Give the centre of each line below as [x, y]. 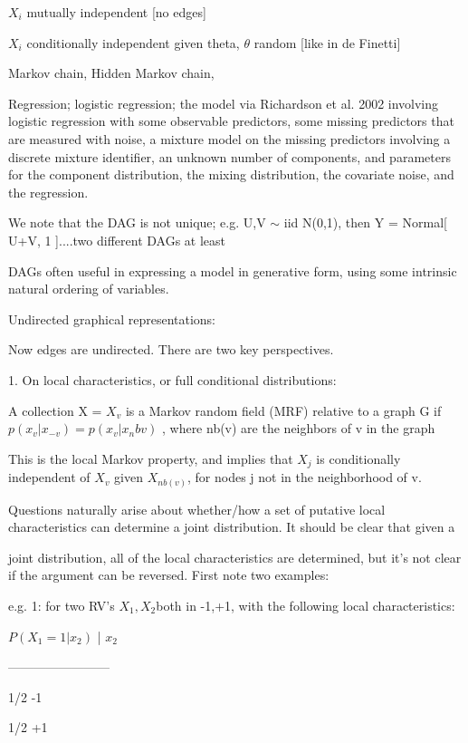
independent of [49, 477]
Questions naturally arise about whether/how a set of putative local [197, 509]
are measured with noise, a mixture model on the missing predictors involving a [229, 138]
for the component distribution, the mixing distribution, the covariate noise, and [231, 174]
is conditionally [358, 458]
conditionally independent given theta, [133, 42]
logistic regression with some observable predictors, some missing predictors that [231, 121]
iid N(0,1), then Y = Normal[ [365, 222]
